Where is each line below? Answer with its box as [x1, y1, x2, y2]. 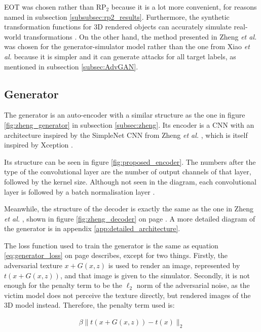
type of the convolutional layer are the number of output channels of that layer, [4, 166, 251, 177]
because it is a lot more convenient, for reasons [111, 2, 257, 12]
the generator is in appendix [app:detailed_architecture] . [4, 223, 180, 234]
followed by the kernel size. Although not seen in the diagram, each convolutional [4, 176, 257, 187]
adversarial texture [4, 260, 62, 271]
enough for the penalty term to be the [4, 280, 123, 290]
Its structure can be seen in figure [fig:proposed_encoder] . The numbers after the [4, 156, 256, 167]
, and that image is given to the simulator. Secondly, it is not [60, 270, 250, 280]
